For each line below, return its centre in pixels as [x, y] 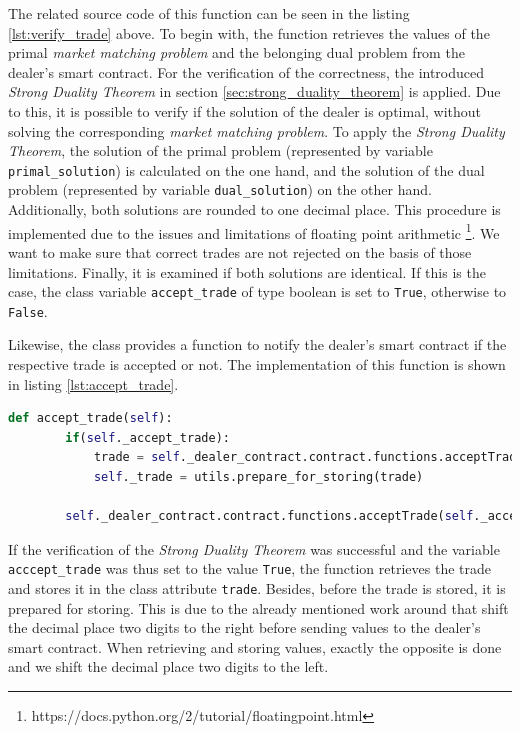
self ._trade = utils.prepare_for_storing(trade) [258, 476]
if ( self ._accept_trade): [147, 437]
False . [28, 310]
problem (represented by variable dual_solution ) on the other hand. [220, 189]
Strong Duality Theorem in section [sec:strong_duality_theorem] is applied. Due [254, 91]
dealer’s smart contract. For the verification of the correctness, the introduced [246, 71]
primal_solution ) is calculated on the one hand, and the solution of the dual [246, 169]
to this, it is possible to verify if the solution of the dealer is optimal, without [245, 110]
